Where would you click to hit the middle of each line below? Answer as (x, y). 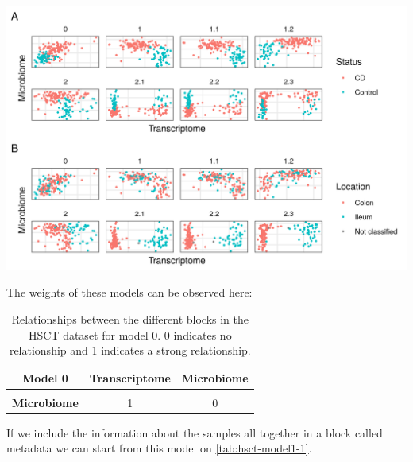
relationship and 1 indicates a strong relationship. (130, 350)
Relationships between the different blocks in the (130, 318)
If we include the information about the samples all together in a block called (195, 432)
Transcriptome (130, 377)
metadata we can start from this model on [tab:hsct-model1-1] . (159, 448)
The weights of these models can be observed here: (129, 292)
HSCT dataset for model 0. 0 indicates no (130, 334)
